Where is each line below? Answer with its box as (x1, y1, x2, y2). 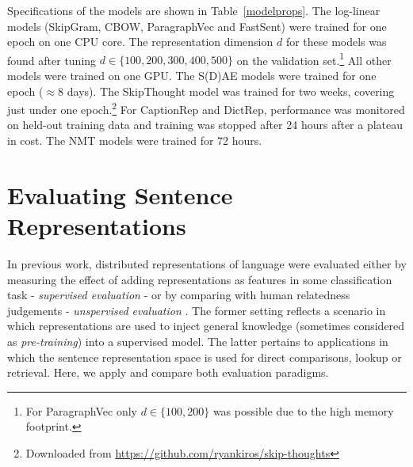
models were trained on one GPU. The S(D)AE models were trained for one (7, 67, 377, 84)
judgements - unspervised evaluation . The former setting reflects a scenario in (7, 302, 386, 318)
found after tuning (7, 51, 97, 68)
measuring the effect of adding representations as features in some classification (7, 271, 392, 287)
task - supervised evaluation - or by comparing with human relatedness (7, 287, 350, 303)
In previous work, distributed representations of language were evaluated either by (7, 255, 407, 271)
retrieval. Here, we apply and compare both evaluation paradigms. (7, 364, 329, 381)
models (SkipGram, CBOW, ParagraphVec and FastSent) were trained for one (7, 17, 387, 34)
